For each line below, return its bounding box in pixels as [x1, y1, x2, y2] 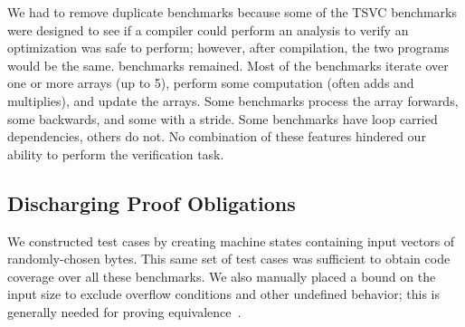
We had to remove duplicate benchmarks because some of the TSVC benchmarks [7, 3, 457, 21]
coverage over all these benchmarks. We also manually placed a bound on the [7, 266, 436, 285]
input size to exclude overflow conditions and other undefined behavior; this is [7, 284, 441, 303]
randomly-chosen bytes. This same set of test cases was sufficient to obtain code [7, 249, 451, 268]
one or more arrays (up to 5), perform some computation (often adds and [7, 73, 414, 92]
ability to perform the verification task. [7, 144, 224, 163]
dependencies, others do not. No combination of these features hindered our [7, 127, 426, 146]
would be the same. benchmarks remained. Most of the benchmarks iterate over [7, 55, 449, 74]
